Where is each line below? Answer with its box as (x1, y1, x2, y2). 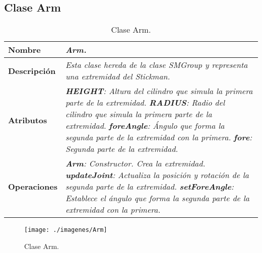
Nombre (8, 44, 41, 56)
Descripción (8, 64, 56, 76)
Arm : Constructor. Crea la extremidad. (65, 157, 206, 170)
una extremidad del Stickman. (65, 70, 170, 82)
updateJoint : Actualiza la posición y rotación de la (65, 169, 249, 181)
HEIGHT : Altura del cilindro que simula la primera (65, 85, 253, 97)
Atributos (8, 114, 47, 126)
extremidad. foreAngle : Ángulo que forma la (65, 120, 225, 132)
